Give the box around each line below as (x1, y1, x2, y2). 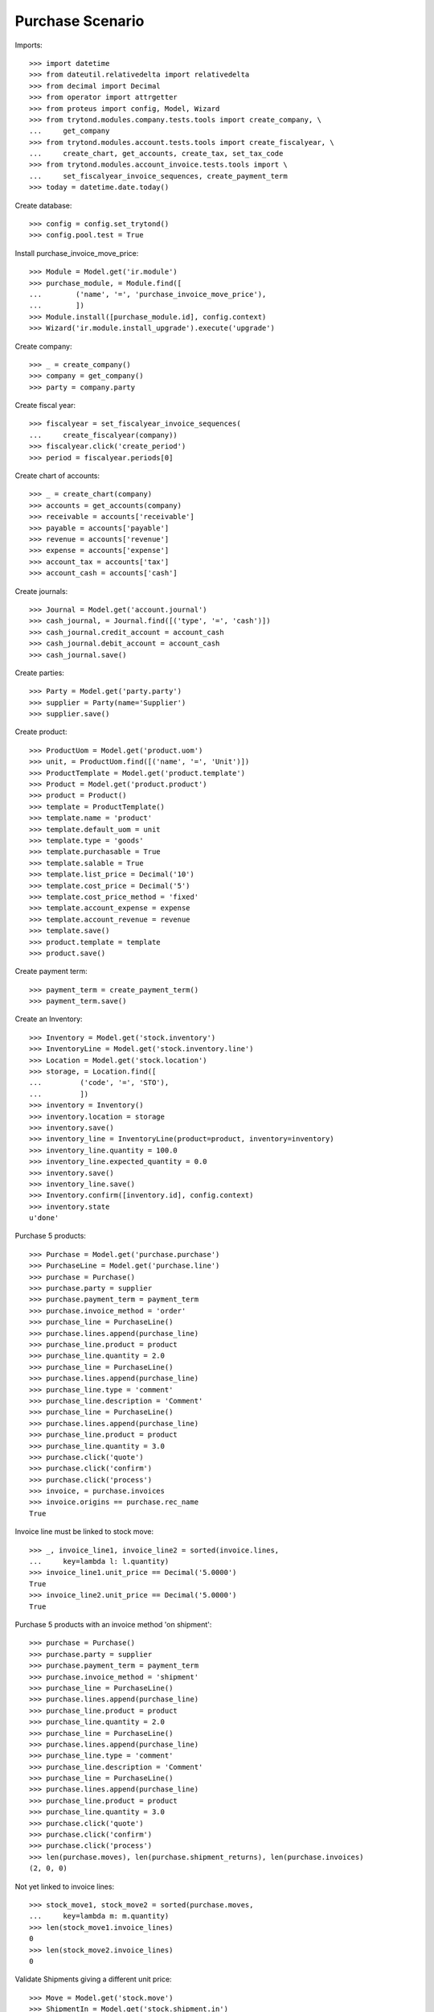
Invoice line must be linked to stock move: (14, 1527, 154, 1536)
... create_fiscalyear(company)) (29, 431, 178, 439)
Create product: (14, 727, 68, 736)
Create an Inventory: (14, 1014, 84, 1024)
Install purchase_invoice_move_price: (14, 248, 139, 258)
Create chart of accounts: (14, 471, 100, 480)
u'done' (29, 1214, 59, 1222)
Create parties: (14, 668, 64, 678)
